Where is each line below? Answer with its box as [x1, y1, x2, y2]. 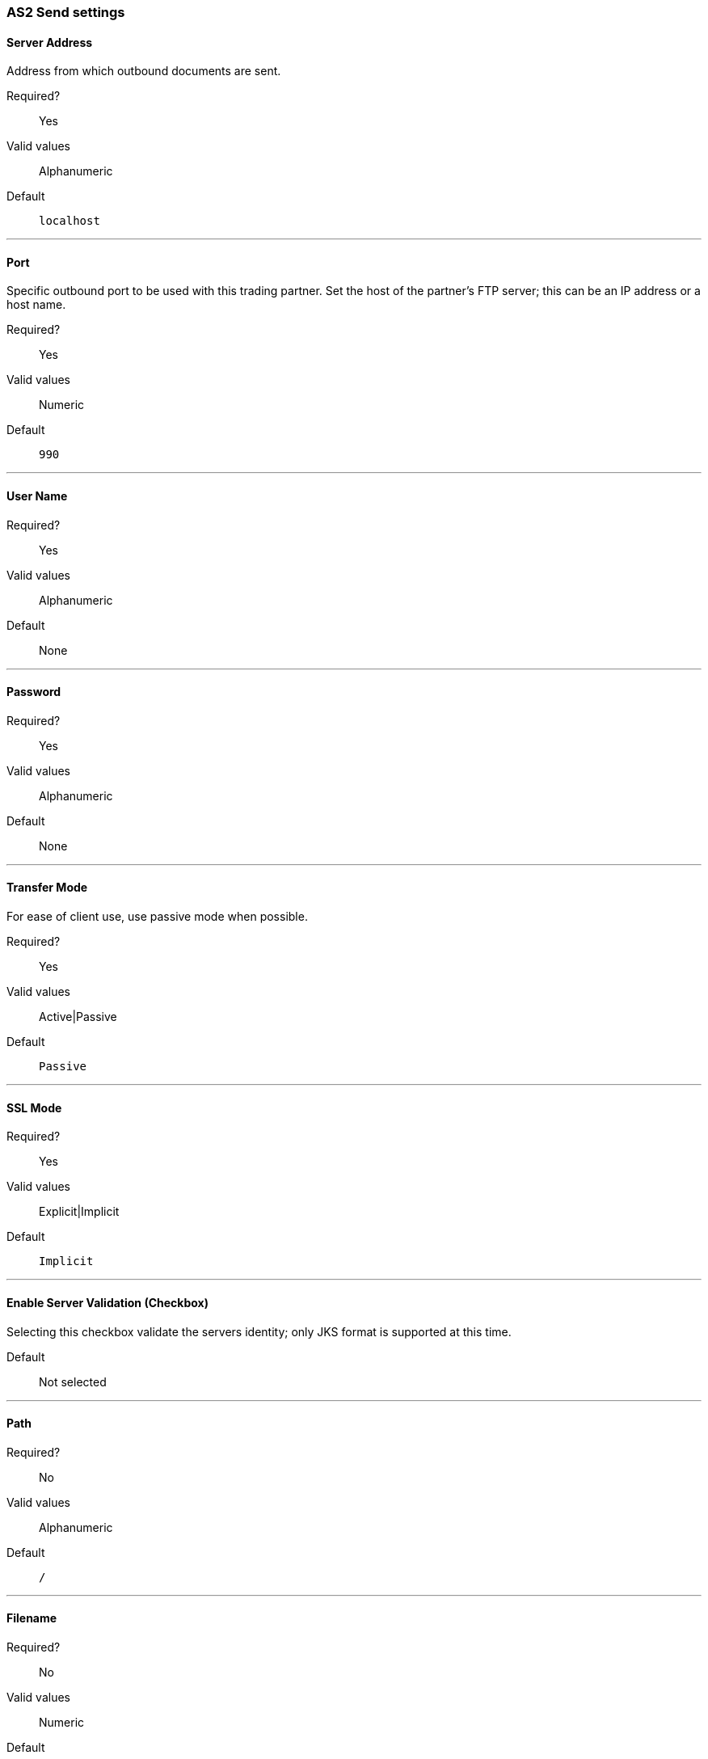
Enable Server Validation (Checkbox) [6, 1295, 209, 1310]
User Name [6, 489, 68, 504]
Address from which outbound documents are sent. [6, 64, 281, 78]
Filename [6, 1611, 57, 1626]
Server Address [6, 35, 93, 49]
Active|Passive [39, 1010, 117, 1024]
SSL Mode [6, 1100, 62, 1115]
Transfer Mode [6, 880, 88, 895]
